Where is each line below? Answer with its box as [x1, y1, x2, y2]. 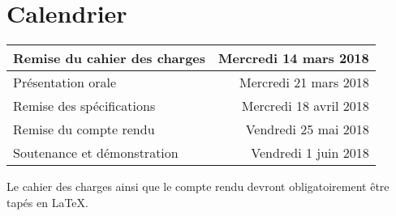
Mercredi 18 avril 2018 [241, 96, 369, 116]
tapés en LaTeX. [6, 193, 88, 210]
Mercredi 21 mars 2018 [239, 73, 369, 92]
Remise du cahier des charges [13, 49, 206, 68]
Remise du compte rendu [13, 120, 155, 139]
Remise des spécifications [13, 96, 156, 116]
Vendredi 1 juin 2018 [251, 143, 369, 163]
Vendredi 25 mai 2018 [245, 120, 369, 139]
